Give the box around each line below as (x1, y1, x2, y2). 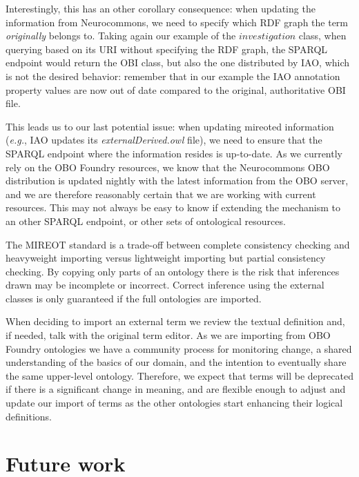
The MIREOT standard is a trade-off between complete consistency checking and (6, 237, 350, 251)
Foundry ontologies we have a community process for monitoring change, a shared (6, 341, 352, 356)
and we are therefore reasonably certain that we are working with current (6, 186, 316, 201)
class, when (298, 28, 347, 43)
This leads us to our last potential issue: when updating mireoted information (6, 119, 334, 133)
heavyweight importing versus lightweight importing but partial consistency (6, 251, 326, 265)
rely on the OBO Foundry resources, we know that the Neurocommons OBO (6, 159, 330, 174)
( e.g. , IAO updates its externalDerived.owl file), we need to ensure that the (6, 133, 322, 147)
